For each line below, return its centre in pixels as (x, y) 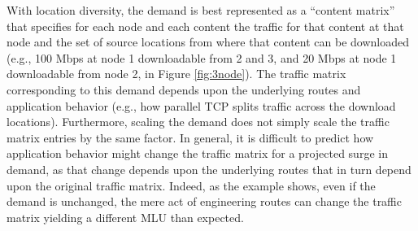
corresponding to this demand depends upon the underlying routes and (184, 89)
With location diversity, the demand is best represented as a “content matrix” (201, 10)
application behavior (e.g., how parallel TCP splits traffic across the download (201, 105)
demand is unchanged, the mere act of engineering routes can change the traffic (204, 201)
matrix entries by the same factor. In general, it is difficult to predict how (190, 137)
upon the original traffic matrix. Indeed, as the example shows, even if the (191, 185)
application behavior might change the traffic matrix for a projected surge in (197, 153)
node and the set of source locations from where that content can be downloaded (208, 42)
